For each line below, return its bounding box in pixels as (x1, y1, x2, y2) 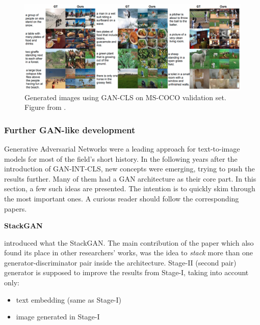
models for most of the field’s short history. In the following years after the (4, 153, 238, 164)
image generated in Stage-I (16, 311, 100, 322)
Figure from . (24, 102, 66, 112)
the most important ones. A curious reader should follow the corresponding (4, 193, 239, 203)
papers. (4, 203, 27, 214)
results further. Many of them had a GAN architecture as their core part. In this (4, 173, 256, 184)
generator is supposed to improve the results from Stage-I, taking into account (4, 267, 249, 278)
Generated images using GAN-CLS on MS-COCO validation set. (24, 92, 226, 102)
